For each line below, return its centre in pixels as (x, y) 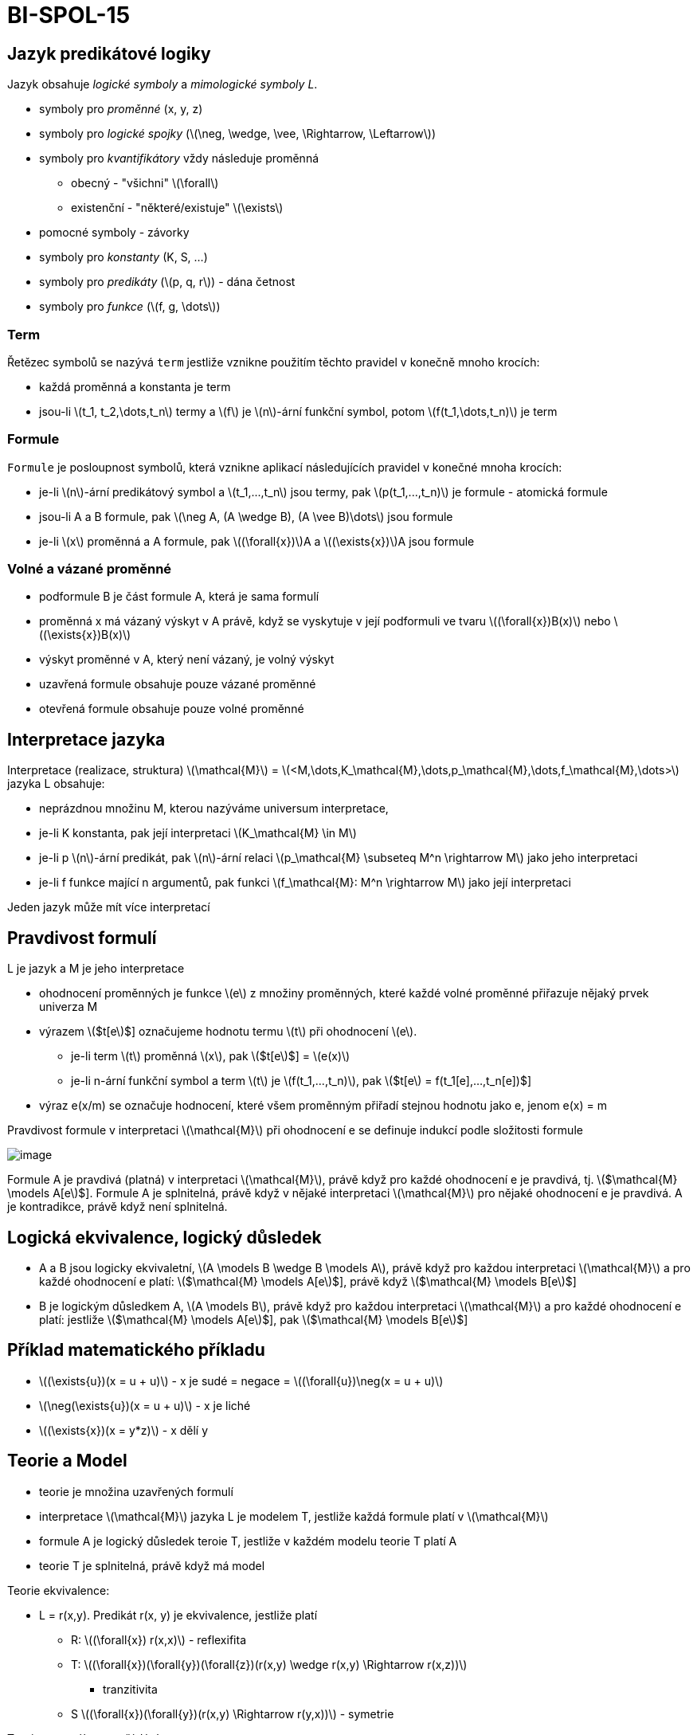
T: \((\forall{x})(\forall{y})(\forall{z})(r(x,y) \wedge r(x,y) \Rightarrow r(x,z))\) (269, 1664)
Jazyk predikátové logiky (109, 53)
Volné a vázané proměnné (90, 569)
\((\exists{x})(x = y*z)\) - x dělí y (124, 1430)
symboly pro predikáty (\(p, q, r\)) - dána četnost (167, 282)
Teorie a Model (67, 1461)
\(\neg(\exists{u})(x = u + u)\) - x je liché (145, 1405)
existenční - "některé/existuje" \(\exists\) (177, 208)
